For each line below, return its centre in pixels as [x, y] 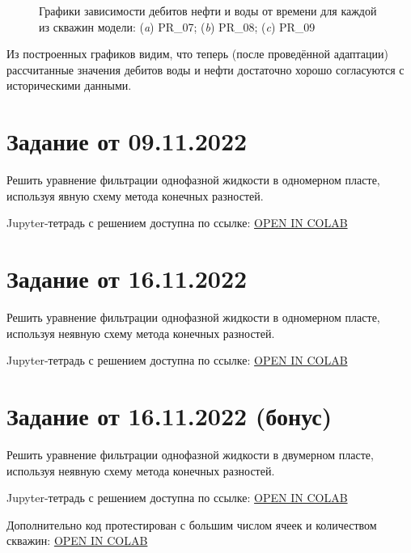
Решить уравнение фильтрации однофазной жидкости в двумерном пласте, [190, 454]
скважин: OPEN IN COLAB [77, 540]
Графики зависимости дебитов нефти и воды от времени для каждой [208, 11]
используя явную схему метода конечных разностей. [135, 195]
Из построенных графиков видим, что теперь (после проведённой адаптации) [197, 54]
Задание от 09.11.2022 [127, 141]
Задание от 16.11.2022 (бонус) [169, 415]
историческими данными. [69, 85]
